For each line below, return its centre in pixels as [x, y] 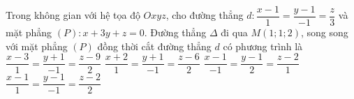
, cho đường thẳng [205, 15]
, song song [325, 32]
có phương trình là [263, 46]
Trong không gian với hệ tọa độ [73, 15]
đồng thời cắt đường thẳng [154, 46]
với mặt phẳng [37, 46]
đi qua [234, 32]
